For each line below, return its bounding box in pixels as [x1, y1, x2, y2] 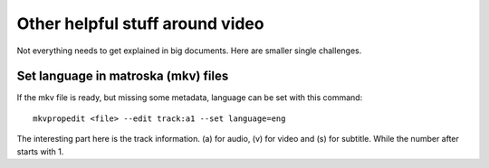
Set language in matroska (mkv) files [16, 69, 229, 84]
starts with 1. [16, 145, 64, 157]
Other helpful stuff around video [16, 14, 264, 33]
